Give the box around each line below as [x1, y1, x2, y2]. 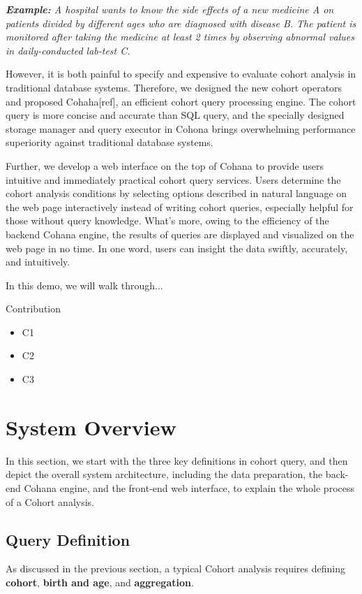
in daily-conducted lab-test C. [6, 43, 130, 57]
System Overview [6, 412, 176, 441]
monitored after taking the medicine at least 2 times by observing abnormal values [6, 29, 354, 44]
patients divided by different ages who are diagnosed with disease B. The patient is [6, 15, 356, 30]
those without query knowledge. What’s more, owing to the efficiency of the [6, 213, 329, 228]
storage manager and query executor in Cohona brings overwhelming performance [6, 121, 356, 136]
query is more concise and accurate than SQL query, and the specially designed [6, 108, 345, 122]
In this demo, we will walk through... [6, 277, 163, 292]
